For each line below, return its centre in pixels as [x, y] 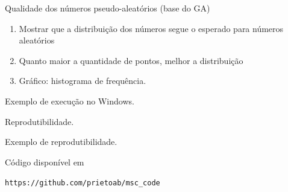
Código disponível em [45, 162]
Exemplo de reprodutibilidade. [61, 142]
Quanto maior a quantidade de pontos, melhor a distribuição [131, 60]
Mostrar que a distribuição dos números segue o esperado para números [151, 28]
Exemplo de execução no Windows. [70, 101]
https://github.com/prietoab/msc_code [83, 183]
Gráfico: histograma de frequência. [83, 81]
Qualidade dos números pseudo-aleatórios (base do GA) [108, 8]
